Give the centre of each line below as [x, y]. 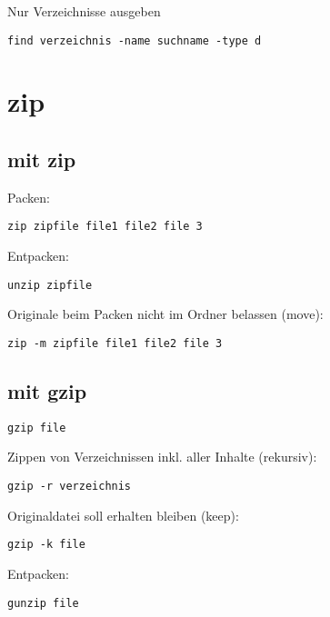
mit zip [42, 159]
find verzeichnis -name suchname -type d [135, 40]
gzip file [37, 428]
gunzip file [43, 603]
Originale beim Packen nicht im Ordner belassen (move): [165, 314]
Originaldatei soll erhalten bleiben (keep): [123, 515]
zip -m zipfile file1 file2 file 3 [115, 343]
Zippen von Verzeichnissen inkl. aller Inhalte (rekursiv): [162, 457]
